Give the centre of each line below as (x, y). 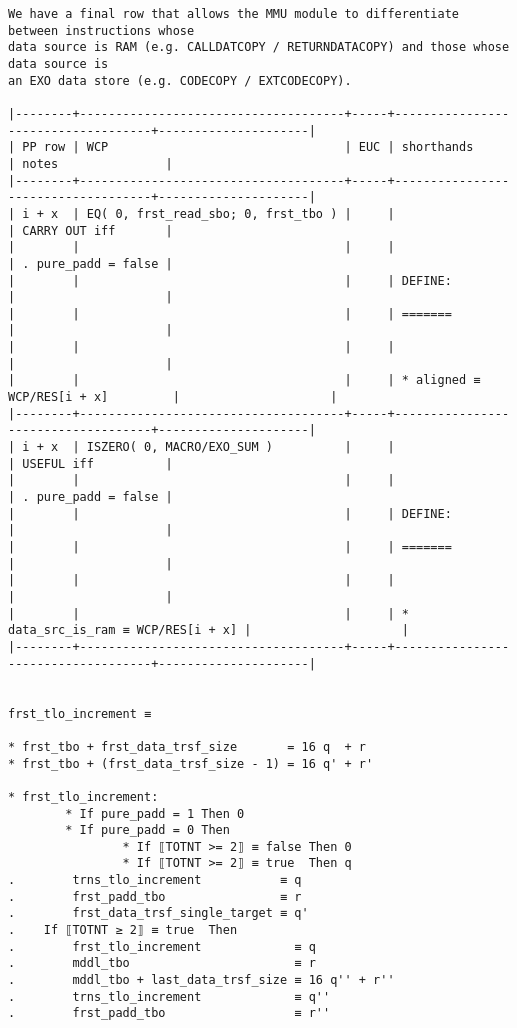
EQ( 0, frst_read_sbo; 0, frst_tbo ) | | (240, 213)
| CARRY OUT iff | (90, 230)
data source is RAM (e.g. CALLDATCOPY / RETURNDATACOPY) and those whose (259, 47)
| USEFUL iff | (90, 463)
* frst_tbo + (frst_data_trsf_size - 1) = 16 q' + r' (191, 763)
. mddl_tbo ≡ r (162, 963)
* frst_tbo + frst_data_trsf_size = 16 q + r (187, 746)
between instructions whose (101, 30)
